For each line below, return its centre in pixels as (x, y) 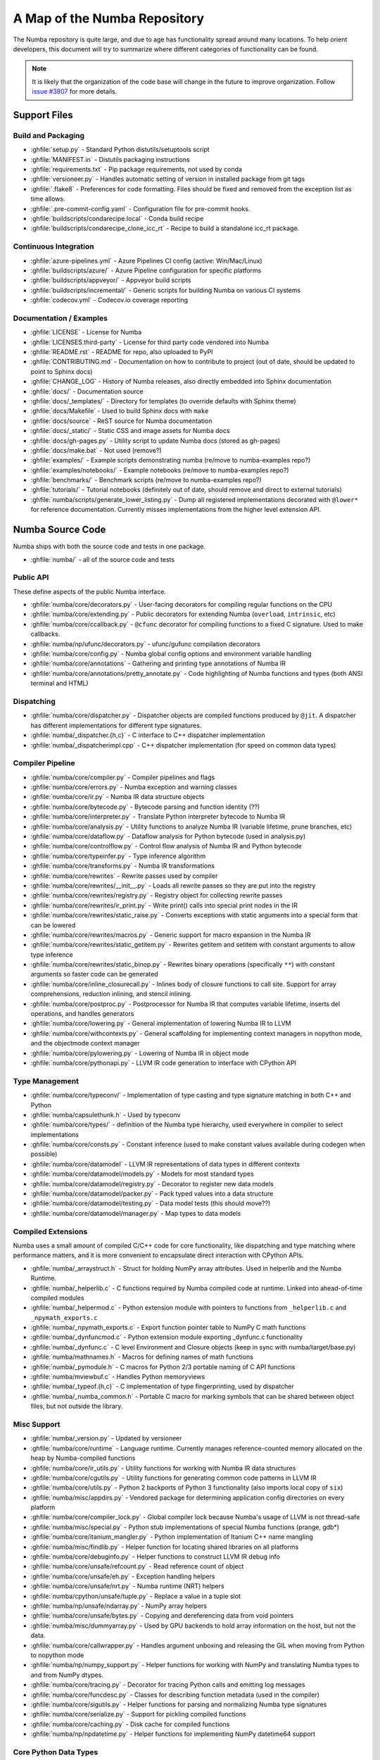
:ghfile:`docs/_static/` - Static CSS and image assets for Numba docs (130, 431)
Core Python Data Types (56, 1752)
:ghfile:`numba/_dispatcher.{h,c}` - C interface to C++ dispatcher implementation (148, 735)
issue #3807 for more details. (75, 92)
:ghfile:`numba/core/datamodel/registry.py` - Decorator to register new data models (152, 1183)
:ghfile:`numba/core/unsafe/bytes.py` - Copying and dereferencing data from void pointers (162, 1616)
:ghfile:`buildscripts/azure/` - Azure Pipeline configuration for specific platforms (146, 270)
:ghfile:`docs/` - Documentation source (87, 391)
